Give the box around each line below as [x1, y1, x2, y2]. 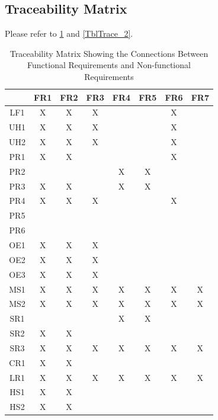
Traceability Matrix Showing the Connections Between [9, 47, 209, 59]
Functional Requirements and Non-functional [27, 59, 191, 71]
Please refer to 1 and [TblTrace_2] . [5, 27, 133, 40]
